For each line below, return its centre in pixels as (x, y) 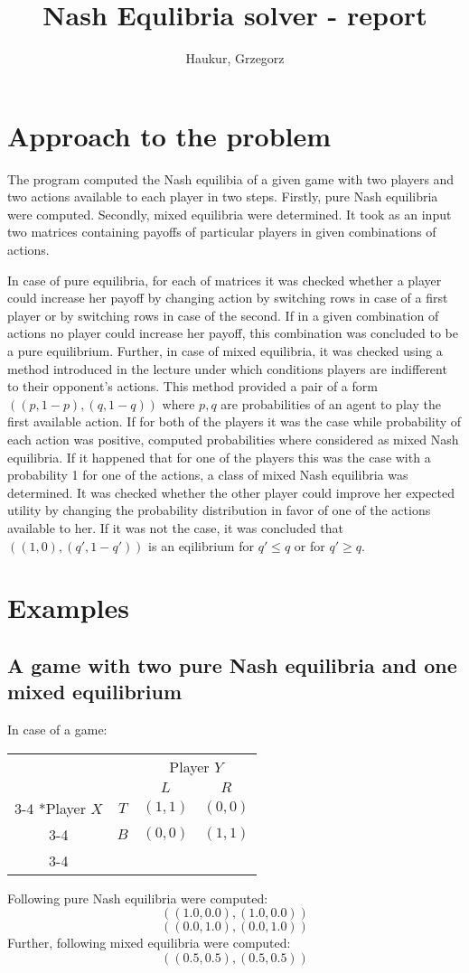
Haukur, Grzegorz (235, 58)
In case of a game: (57, 730)
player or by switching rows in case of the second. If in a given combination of (223, 315)
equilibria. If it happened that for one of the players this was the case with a (219, 457)
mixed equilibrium (95, 692)
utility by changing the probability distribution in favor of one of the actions (219, 510)
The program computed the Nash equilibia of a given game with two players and (231, 178)
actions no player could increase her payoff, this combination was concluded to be (233, 333)
